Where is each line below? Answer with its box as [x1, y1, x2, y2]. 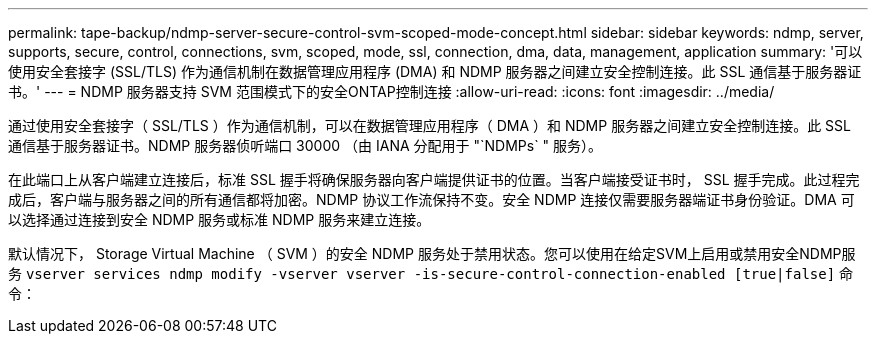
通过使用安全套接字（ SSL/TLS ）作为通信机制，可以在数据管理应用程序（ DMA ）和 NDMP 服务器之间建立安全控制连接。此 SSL [8, 117, 851, 134]
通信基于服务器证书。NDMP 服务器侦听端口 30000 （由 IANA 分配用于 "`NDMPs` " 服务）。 [8, 137, 603, 154]
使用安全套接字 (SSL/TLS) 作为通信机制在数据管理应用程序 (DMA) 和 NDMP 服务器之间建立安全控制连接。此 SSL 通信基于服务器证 [8, 63, 862, 80]
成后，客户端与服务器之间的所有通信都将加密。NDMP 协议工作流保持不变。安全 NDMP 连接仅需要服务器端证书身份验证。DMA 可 [8, 191, 855, 208]
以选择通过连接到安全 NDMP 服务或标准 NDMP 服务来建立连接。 [8, 211, 431, 228]
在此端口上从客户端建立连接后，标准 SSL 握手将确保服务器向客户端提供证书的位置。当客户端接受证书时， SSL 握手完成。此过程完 [8, 171, 860, 188]
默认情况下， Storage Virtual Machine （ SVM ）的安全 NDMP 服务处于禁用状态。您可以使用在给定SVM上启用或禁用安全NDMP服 [8, 245, 856, 262]
